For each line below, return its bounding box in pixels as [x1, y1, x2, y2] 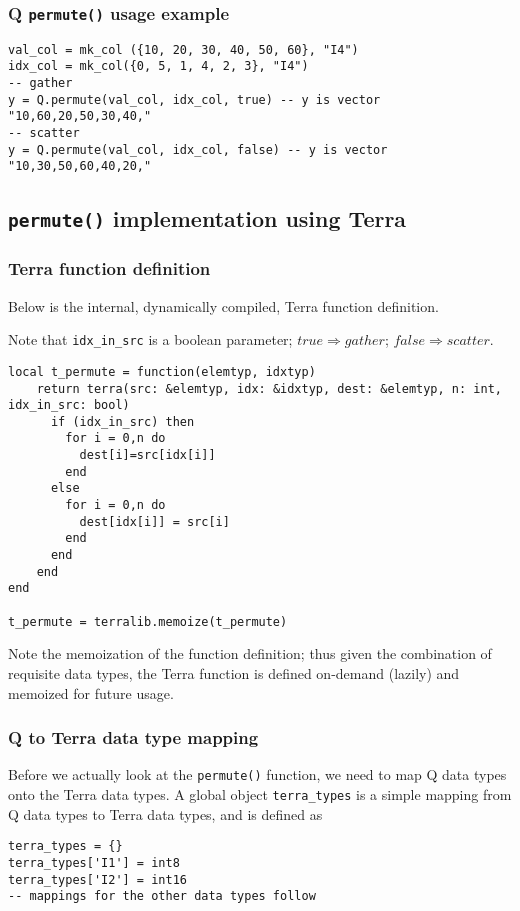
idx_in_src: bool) [8, 398, 130, 413]
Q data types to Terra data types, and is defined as [8, 803, 323, 824]
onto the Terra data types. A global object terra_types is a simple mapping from [8, 784, 512, 805]
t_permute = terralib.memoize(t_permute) [8, 614, 288, 629]
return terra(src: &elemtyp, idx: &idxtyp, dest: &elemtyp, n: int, [36, 381, 502, 396]
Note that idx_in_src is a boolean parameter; [8, 329, 293, 350]
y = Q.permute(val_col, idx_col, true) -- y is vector [8, 92, 381, 107]
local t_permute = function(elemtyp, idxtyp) [8, 364, 316, 379]
